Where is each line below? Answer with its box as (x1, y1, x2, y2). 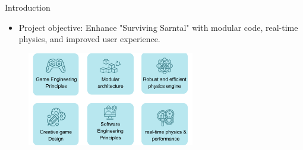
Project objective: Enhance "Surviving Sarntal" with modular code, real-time (18, 21, 298, 33)
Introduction (5, 1, 50, 13)
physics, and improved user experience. (18, 33, 160, 45)
